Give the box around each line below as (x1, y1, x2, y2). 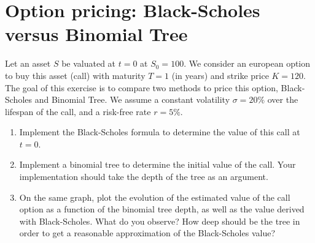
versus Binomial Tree (5, 21, 188, 47)
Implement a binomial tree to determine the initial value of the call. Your (19, 158, 296, 171)
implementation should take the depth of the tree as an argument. (19, 170, 268, 183)
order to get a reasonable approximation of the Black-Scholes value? (19, 226, 276, 239)
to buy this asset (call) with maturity (5, 69, 146, 81)
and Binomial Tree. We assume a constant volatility (34, 93, 230, 106)
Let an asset (5, 57, 51, 70)
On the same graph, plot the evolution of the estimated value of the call (19, 190, 290, 203)
